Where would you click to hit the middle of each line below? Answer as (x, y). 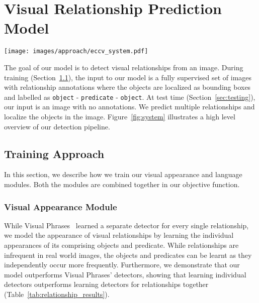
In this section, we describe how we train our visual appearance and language (123, 174)
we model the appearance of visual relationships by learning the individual (119, 235)
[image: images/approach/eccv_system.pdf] (76, 51)
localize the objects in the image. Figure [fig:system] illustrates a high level (120, 116)
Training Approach (54, 153)
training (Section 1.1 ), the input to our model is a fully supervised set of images (128, 77)
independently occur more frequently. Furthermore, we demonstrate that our (122, 265)
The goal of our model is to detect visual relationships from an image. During (124, 67)
